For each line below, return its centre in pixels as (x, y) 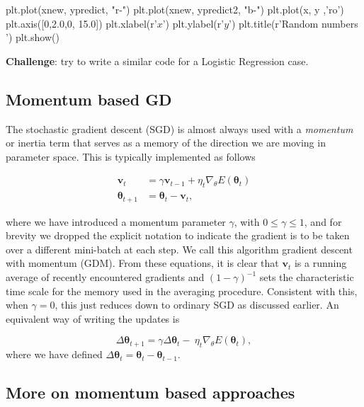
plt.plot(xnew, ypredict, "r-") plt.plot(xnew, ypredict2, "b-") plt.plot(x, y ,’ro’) (175, 9)
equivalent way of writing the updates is (93, 318)
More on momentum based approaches (150, 392)
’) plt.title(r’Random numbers (294, 23)
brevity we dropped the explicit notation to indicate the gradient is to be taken (178, 235)
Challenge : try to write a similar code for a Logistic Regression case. (157, 61)
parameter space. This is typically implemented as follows (131, 156)
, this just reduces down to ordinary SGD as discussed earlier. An (197, 305)
